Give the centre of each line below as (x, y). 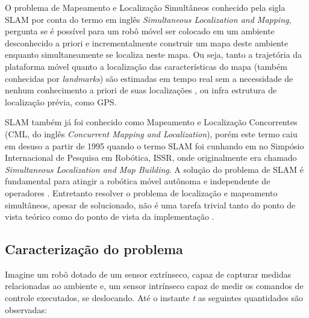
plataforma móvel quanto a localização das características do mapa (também (146, 66)
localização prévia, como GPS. (61, 101)
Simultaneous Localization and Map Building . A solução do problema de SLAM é (154, 169)
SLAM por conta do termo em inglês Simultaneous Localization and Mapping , (148, 19)
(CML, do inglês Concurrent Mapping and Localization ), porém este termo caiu (151, 133)
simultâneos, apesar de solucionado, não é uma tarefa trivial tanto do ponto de (150, 204)
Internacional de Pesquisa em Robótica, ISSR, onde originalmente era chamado (151, 157)
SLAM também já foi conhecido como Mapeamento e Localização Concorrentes (151, 122)
